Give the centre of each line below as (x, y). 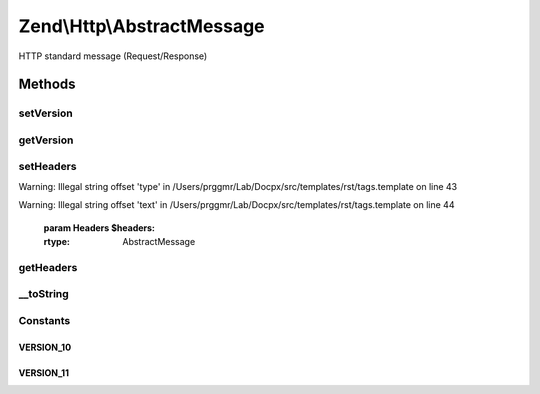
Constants (44, 320)
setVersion (46, 113)
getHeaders (48, 267)
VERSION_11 (44, 372)
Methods (47, 84)
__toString (43, 294)
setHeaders (47, 167)
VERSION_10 (45, 347)
